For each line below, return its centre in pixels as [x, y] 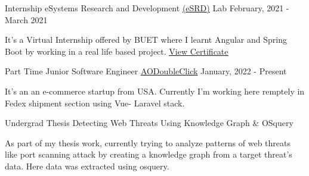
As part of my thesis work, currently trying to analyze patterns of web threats [148, 142]
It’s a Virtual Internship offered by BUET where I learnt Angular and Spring [146, 40]
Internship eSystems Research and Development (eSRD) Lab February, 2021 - [147, 8]
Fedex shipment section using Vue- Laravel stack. [95, 103]
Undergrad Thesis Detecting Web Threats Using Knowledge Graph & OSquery [149, 123]
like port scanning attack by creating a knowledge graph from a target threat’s [149, 154]
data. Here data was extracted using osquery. [87, 166]
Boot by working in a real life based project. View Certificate [117, 51]
